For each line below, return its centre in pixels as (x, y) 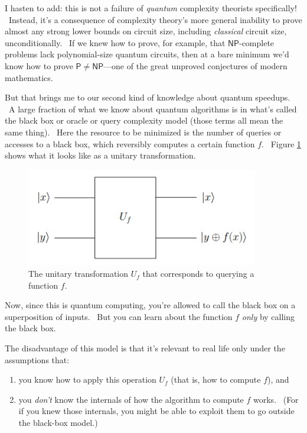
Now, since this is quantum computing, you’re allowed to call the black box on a (150, 305)
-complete (257, 42)
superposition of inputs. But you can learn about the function (119, 316)
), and (278, 379)
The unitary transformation (79, 274)
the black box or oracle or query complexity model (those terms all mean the (144, 120)
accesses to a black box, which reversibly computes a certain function (130, 143)
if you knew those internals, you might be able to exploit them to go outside (156, 411)
